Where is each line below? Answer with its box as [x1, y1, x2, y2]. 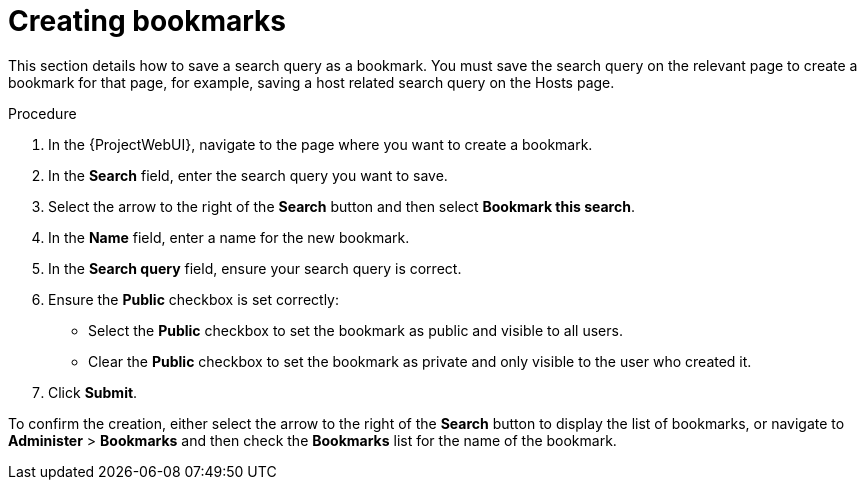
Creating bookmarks [8, 4, 287, 38]
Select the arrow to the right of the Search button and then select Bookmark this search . [48, 197, 635, 215]
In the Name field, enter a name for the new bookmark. [48, 228, 410, 246]
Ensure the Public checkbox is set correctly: [48, 290, 339, 308]
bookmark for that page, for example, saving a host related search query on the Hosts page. [8, 73, 615, 91]
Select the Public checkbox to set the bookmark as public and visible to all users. [88, 321, 623, 339]
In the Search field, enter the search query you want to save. [48, 166, 448, 184]
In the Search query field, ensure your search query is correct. [48, 259, 462, 277]
